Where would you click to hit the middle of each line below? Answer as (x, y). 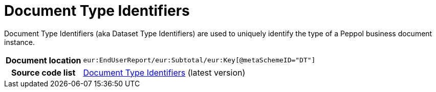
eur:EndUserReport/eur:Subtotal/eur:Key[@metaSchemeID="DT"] (199, 60)
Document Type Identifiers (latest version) (164, 72)
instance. (20, 42)
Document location (43, 60)
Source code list (43, 72)
